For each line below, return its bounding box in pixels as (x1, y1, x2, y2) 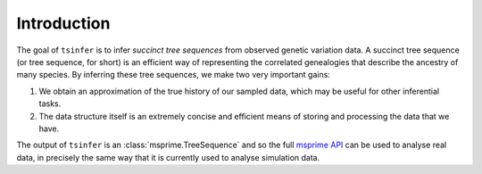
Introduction (16, 13, 111, 33)
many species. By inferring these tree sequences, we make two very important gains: (16, 70, 330, 80)
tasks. (38, 98, 62, 109)
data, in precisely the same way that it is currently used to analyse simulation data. (16, 152, 320, 162)
